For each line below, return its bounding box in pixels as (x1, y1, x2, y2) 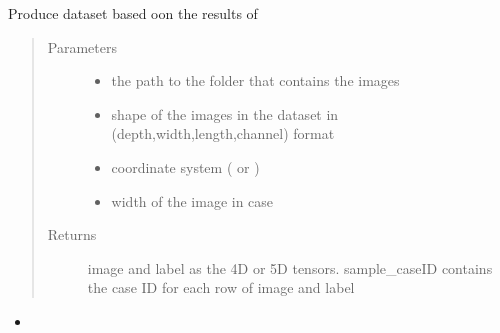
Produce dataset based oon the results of (8, 3, 258, 23)
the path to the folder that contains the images (111, 70, 400, 91)
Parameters (47, 36, 117, 57)
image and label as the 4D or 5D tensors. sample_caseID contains (87, 257, 493, 278)
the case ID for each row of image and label (87, 277, 355, 298)
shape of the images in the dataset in (111, 103, 339, 124)
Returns (47, 224, 97, 245)
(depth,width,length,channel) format (111, 123, 335, 144)
